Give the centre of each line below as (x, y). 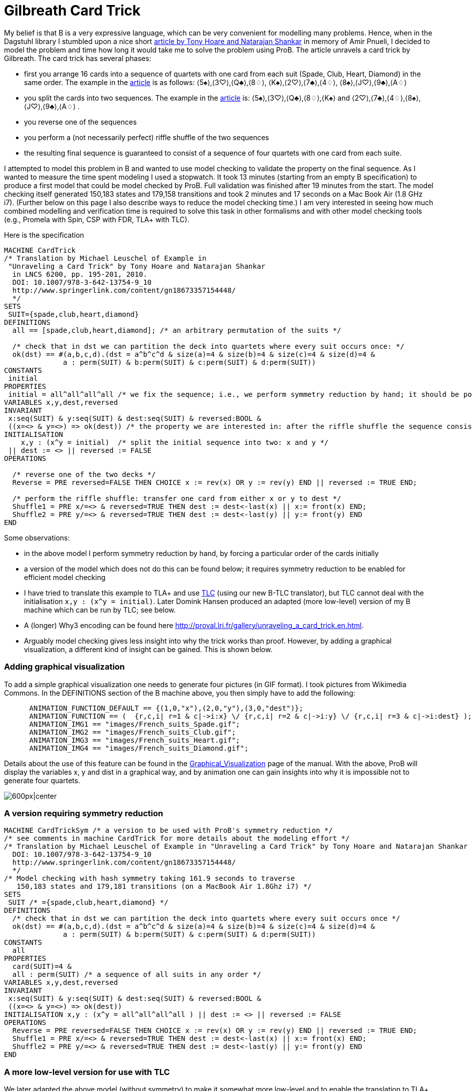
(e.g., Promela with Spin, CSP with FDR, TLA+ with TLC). (97, 219)
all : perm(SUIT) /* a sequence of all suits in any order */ (137, 975)
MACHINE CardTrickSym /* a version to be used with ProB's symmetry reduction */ (168, 831)
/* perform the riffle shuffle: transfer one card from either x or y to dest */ (177, 498)
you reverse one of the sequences (80, 122)
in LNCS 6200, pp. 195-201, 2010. (80, 274)
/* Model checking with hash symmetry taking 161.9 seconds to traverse (149, 879)
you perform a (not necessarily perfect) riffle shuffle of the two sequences (146, 137)
